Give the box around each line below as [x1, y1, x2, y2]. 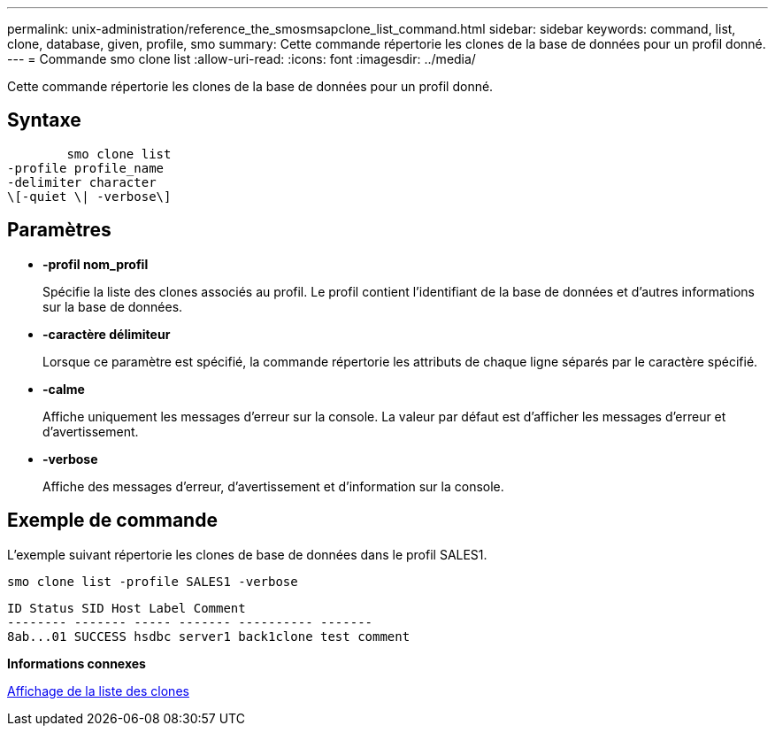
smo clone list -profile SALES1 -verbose [7, 574, 298, 589]
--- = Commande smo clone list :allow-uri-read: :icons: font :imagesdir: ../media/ [7, 51, 476, 66]
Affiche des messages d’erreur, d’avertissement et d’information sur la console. [42, 478, 504, 494]
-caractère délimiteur [42, 326, 171, 342]
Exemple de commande [7, 509, 218, 532]
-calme [42, 381, 85, 397]
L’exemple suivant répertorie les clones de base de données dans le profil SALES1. [7, 546, 487, 562]
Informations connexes [7, 655, 146, 671]
